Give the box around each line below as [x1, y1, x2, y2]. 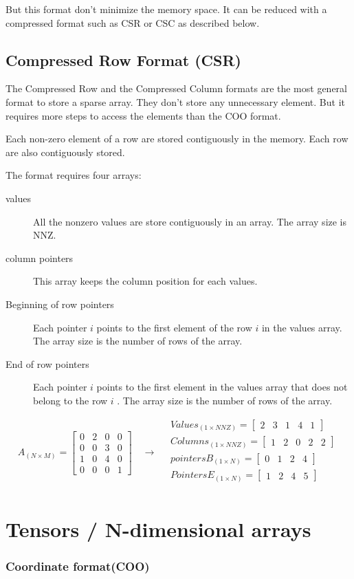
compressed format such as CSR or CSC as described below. [5, 15, 260, 30]
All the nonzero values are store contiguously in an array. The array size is [33, 214, 347, 228]
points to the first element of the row [96, 320, 252, 334]
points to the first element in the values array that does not [96, 380, 348, 394]
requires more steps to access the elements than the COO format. [5, 108, 281, 122]
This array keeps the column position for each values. [33, 274, 258, 288]
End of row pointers [5, 356, 89, 371]
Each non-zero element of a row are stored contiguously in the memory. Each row [5, 131, 349, 146]
